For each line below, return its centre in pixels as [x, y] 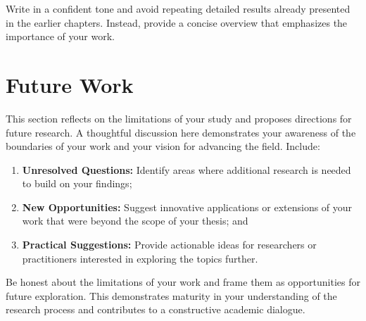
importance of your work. [60, 36]
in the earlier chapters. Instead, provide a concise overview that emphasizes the [177, 22]
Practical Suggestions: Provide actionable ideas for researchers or [169, 245]
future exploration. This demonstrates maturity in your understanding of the [171, 295]
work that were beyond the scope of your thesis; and [135, 221]
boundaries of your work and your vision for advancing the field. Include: [163, 146]
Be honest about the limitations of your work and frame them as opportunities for [183, 282]
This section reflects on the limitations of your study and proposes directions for [179, 118]
